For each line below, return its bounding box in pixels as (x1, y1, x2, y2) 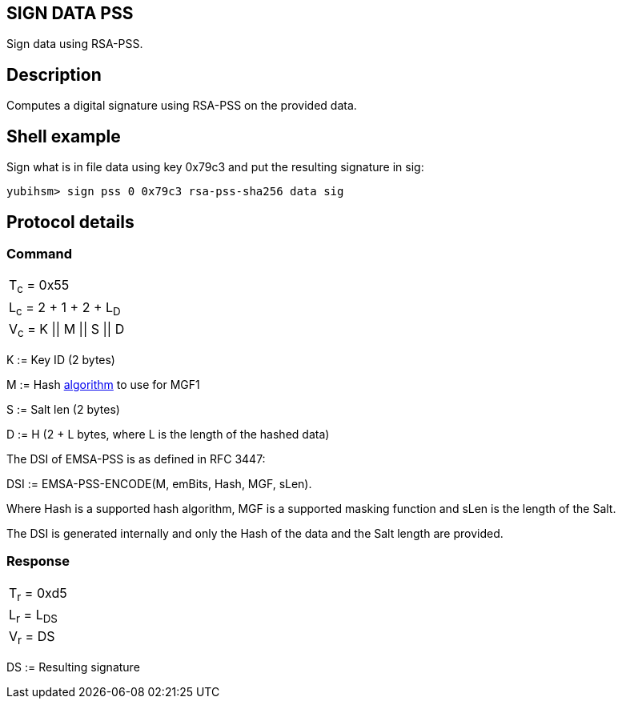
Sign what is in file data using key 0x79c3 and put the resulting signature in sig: (6, 160, 424, 174)
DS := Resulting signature (6, 660, 140, 675)
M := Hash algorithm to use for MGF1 (6, 377, 200, 391)
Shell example (6, 126, 121, 146)
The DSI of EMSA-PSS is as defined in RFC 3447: (6, 451, 266, 466)
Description (6, 64, 102, 85)
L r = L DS (9, 606, 58, 626)
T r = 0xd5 (9, 584, 67, 603)
